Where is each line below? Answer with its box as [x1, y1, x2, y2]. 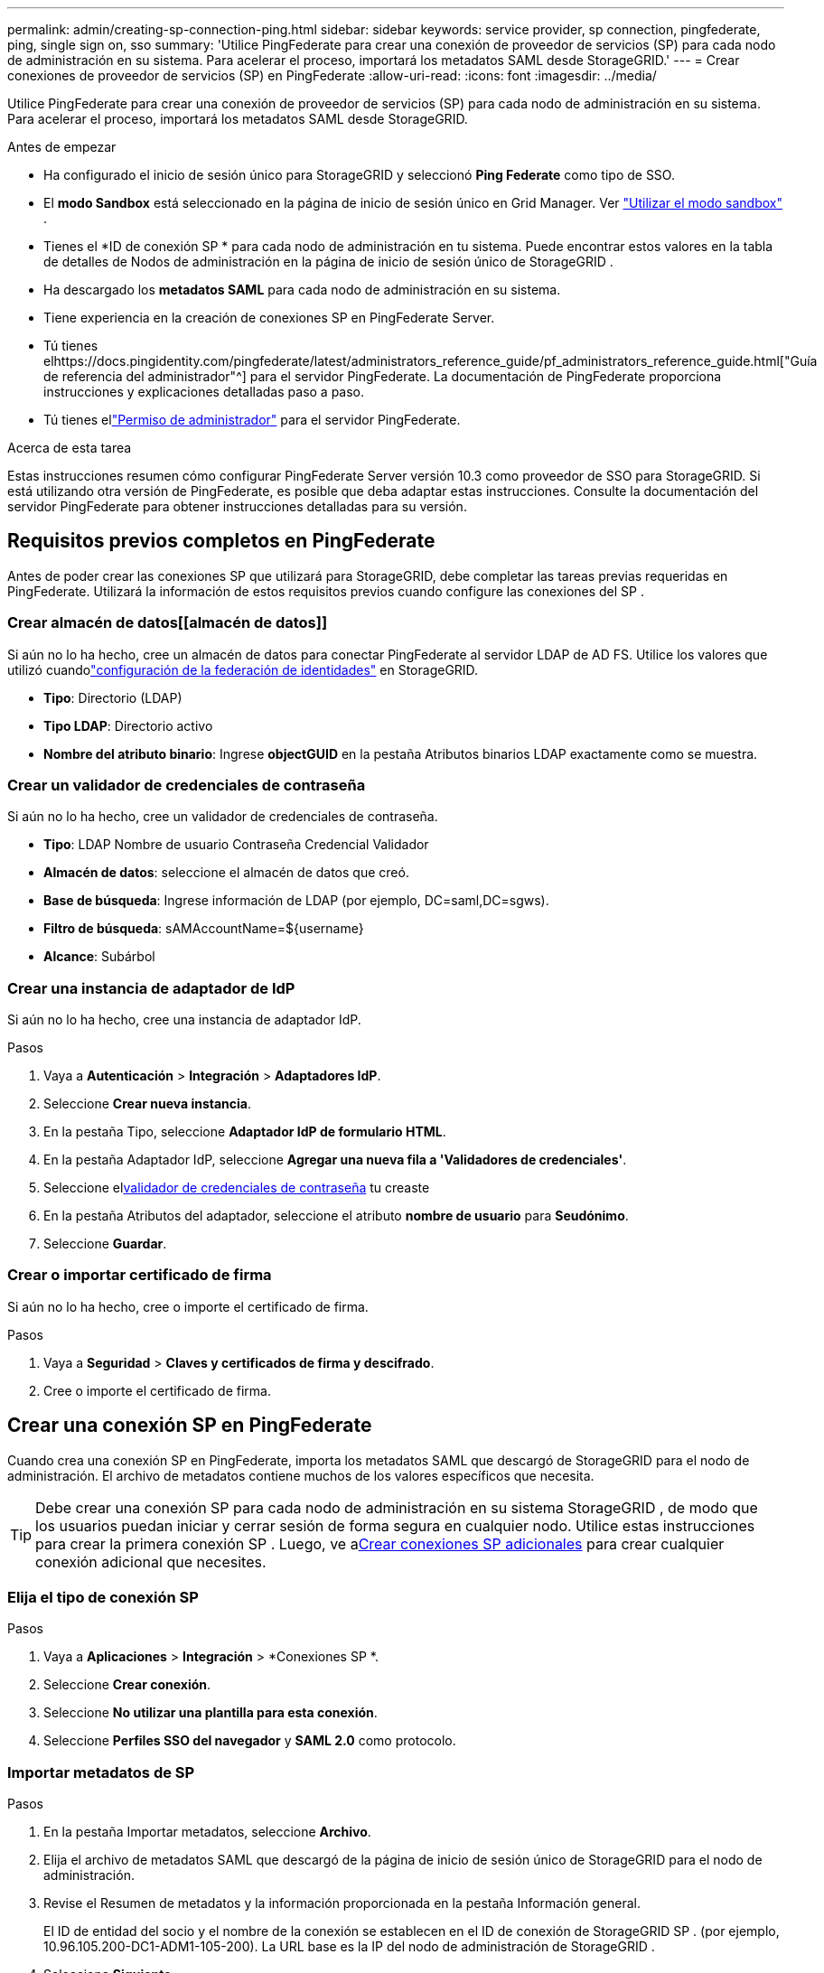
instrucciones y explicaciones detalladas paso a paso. [43, 384, 365, 399]
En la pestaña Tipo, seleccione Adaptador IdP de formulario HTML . [43, 1124, 446, 1140]
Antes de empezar [7, 139, 117, 154]
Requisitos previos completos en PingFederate [7, 529, 435, 553]
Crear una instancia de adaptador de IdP [7, 978, 295, 997]
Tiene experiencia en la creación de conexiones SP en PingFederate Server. [43, 310, 495, 325]
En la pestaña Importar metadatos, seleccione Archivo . [43, 1824, 371, 1840]
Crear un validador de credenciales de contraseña [7, 775, 366, 794]
